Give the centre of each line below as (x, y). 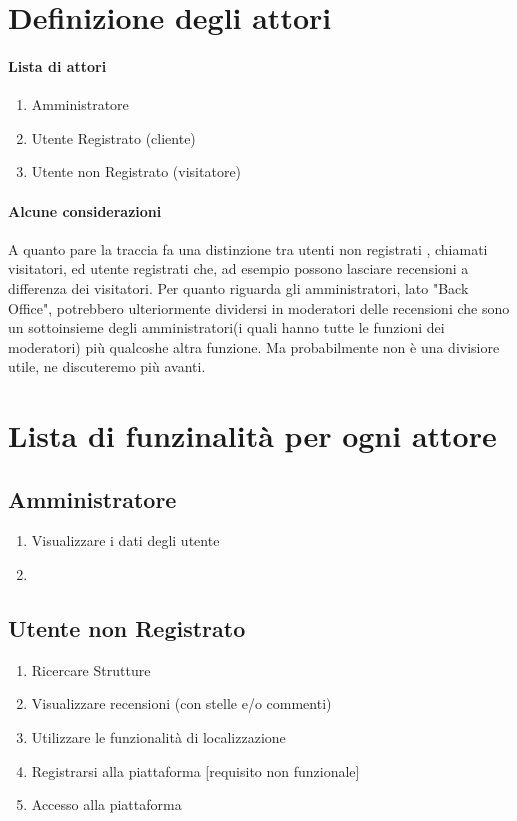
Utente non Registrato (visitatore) (136, 171)
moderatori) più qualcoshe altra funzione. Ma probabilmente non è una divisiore (254, 346)
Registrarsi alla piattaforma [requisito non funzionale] (195, 770)
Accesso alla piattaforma (106, 804)
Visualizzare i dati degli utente (125, 540)
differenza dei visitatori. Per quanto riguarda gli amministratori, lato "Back (238, 287)
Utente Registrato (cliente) (113, 137)
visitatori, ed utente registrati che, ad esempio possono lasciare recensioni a (238, 268)
